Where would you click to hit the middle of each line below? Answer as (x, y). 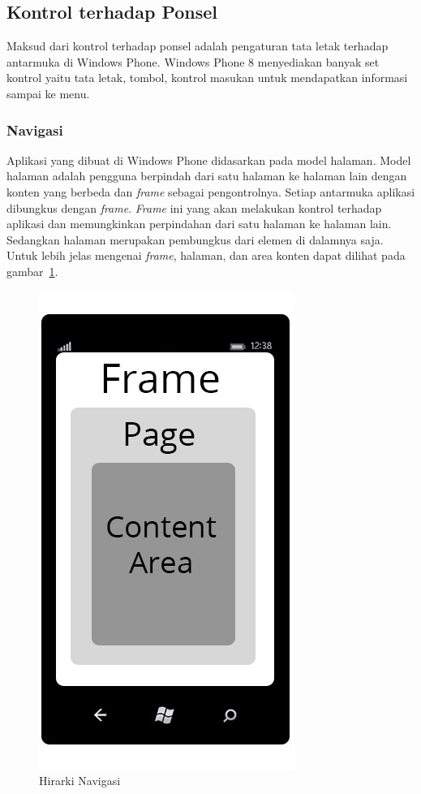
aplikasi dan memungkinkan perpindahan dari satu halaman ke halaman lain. (199, 224)
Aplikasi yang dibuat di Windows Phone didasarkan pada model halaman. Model (209, 160)
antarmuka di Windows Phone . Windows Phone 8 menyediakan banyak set (193, 61)
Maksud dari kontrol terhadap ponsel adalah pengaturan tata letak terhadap (198, 46)
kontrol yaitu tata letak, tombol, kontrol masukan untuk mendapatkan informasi (207, 78)
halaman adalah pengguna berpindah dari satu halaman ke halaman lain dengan (207, 176)
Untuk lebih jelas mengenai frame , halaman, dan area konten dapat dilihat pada (206, 255)
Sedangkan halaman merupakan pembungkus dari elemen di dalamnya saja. (195, 239)
